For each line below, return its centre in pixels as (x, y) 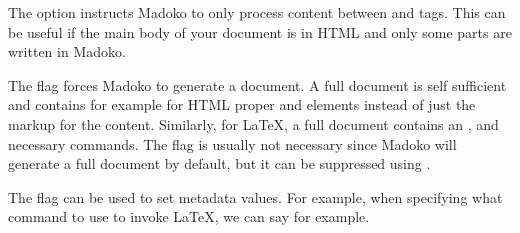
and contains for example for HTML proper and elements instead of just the (242, 104)
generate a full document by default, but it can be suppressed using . (219, 163)
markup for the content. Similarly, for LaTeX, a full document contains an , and (253, 123)
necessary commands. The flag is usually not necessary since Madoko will (232, 143)
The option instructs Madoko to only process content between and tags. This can (257, 12)
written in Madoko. (67, 51)
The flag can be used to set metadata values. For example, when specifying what (255, 196)
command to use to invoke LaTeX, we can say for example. (189, 216)
